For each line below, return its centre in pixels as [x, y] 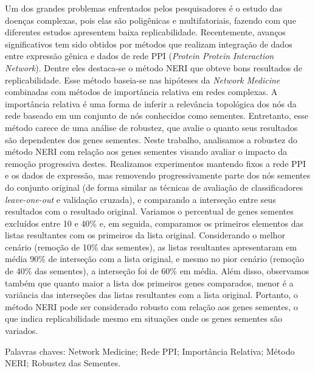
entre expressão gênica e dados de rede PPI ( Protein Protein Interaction [140, 56]
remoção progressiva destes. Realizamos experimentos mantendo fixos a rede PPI [156, 163]
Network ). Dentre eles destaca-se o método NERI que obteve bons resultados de [154, 67]
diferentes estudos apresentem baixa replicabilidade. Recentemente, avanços [145, 32]
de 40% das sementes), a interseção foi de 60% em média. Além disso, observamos [157, 271]
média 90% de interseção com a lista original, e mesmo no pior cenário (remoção [154, 259]
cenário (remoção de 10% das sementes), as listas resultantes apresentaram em [151, 247]
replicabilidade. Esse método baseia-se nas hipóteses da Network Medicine [143, 80]
